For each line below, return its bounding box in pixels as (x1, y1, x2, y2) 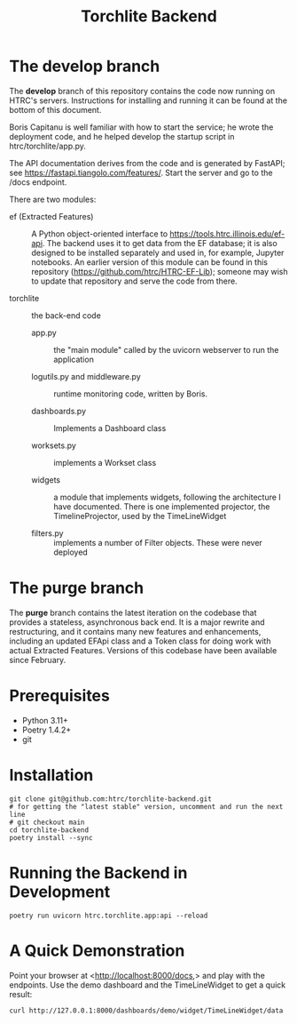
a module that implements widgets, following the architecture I (53, 492, 281, 502)
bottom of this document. (9, 104, 102, 115)
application (53, 354, 95, 364)
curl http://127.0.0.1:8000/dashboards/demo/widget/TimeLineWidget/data (9, 1006, 284, 1015)
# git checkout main (9, 818, 86, 827)
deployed (53, 547, 89, 557)
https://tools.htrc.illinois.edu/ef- (169, 228, 285, 239)
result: (9, 988, 33, 999)
